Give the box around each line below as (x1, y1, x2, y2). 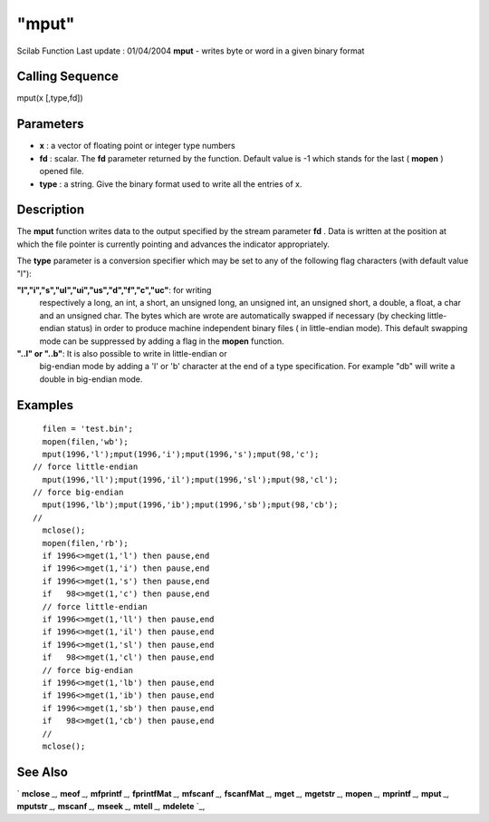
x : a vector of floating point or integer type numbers (39, 141, 235, 152)
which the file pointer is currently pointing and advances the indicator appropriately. (16, 239, 331, 250)
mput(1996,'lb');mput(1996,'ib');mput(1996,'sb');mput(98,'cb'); (42, 500, 339, 510)
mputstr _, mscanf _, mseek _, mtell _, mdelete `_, (16, 801, 206, 812)
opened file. (39, 166, 85, 177)
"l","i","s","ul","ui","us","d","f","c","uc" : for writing (16, 285, 212, 295)
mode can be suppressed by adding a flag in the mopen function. (39, 336, 284, 347)
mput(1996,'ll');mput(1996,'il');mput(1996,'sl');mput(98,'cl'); (42, 475, 339, 484)
